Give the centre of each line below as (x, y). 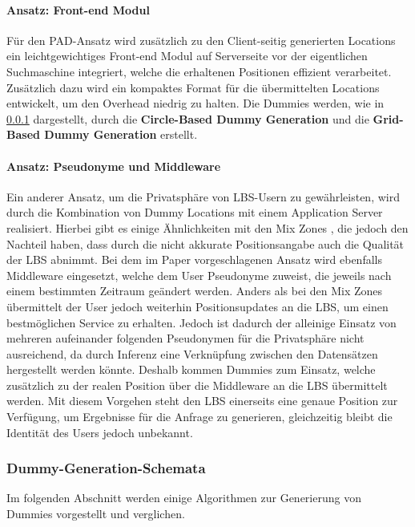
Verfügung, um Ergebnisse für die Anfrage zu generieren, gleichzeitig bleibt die (199, 417)
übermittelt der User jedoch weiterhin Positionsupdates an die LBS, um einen (197, 306)
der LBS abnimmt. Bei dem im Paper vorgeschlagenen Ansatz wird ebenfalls (194, 259)
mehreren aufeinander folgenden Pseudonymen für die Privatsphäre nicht (185, 338)
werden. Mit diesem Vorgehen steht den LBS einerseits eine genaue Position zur (202, 401)
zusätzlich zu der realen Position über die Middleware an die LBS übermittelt (197, 385)
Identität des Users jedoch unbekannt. (100, 432)
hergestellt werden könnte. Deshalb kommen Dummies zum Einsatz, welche (191, 369)
